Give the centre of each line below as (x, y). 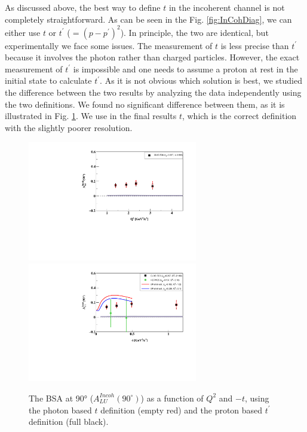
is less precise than (255, 45)
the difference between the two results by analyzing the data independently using (153, 92)
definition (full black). (69, 422)
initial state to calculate (48, 80)
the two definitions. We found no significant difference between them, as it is (145, 104)
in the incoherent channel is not (227, 7)
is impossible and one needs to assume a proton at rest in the (185, 69)
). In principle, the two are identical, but (194, 32)
